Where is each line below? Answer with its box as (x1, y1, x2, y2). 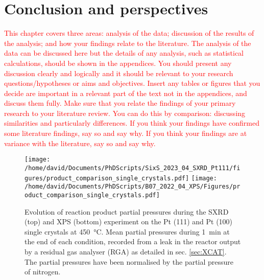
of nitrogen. (25, 266, 61, 277)
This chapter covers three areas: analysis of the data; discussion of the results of (4, 28, 254, 38)
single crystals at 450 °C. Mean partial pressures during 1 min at (25, 226, 230, 237)
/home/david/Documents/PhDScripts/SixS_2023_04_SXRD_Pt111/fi (25, 164, 241, 172)
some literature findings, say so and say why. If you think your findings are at (4, 128, 247, 138)
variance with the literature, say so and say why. (4, 137, 156, 148)
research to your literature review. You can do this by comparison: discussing (4, 107, 246, 118)
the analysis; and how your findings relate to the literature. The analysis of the (4, 37, 251, 48)
